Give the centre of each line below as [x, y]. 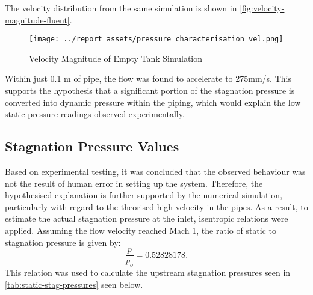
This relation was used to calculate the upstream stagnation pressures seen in [148, 272]
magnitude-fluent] [37, 20]
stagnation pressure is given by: [63, 242]
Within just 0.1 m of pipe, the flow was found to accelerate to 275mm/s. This [148, 78]
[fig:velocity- [262, 8]
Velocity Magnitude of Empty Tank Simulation [116, 58]
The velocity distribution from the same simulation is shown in [121, 8]
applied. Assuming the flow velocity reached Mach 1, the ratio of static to [141, 230]
